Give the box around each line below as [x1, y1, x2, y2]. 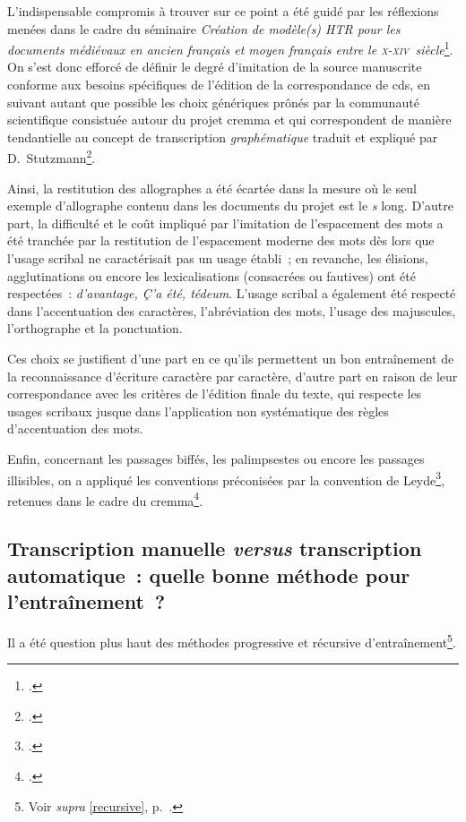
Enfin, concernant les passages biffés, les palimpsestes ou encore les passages [7, 449, 425, 467]
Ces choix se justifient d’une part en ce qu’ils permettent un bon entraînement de [7, 349, 454, 367]
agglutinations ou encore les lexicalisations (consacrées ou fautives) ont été [7, 266, 416, 285]
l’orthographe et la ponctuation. [7, 319, 183, 338]
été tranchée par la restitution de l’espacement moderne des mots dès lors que [7, 231, 435, 250]
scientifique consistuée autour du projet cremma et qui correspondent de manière [7, 110, 452, 129]
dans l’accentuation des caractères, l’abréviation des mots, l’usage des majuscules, [7, 301, 456, 320]
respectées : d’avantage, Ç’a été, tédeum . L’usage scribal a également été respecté [7, 284, 456, 303]
